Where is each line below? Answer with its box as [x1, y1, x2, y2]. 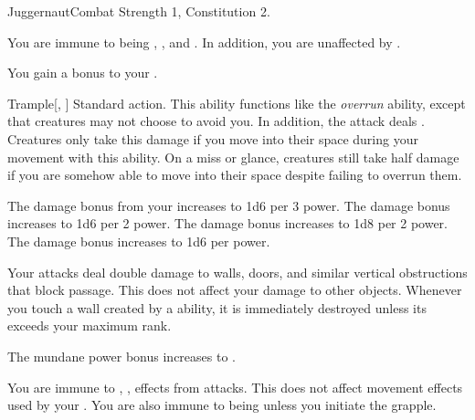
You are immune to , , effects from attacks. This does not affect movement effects [7, 377, 463, 396]
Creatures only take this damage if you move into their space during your [7, 129, 418, 148]
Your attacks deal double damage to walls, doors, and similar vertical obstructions [7, 262, 468, 281]
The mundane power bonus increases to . [7, 346, 236, 365]
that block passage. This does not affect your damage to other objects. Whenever [7, 280, 462, 299]
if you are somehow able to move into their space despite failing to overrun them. [7, 165, 462, 184]
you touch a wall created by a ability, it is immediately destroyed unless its [7, 298, 427, 317]
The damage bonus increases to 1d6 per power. [7, 231, 270, 250]
